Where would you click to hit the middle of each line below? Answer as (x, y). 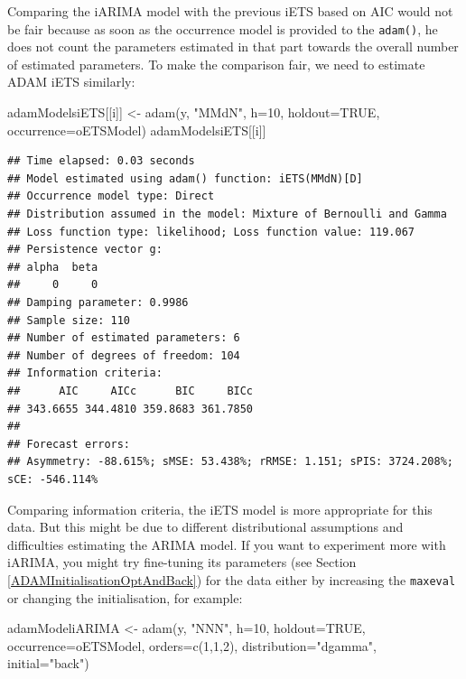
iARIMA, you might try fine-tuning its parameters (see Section (182, 562)
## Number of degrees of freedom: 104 (124, 355)
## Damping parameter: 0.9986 (98, 302)
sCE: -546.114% (53, 479)
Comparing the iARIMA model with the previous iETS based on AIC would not (230, 11)
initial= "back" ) (48, 663)
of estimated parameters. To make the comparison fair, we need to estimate (216, 64)
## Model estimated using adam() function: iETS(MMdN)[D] (185, 178)
